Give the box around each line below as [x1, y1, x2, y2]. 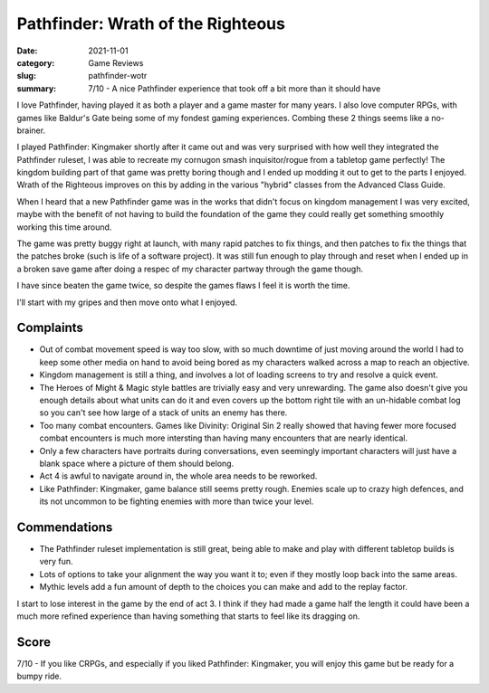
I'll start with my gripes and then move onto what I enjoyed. [16, 297, 238, 308]
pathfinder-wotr [88, 71, 148, 81]
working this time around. [16, 222, 112, 233]
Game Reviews [88, 57, 144, 68]
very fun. [39, 556, 73, 567]
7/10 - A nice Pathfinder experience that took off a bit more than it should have [88, 82, 381, 94]
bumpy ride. [16, 670, 62, 682]
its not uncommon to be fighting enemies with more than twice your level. [39, 496, 314, 507]
